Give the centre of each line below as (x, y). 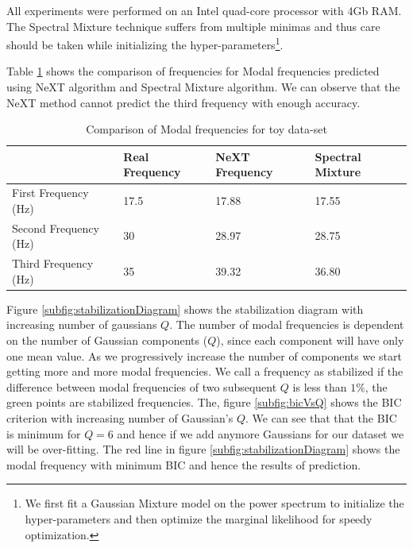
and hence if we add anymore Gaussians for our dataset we (261, 433)
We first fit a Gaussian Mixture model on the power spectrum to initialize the (214, 503)
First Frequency (50, 193)
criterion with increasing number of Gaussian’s (120, 417)
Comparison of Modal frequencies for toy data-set (206, 129)
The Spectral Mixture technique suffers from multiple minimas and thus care (193, 26)
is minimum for (44, 433)
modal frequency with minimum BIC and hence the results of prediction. (184, 464)
